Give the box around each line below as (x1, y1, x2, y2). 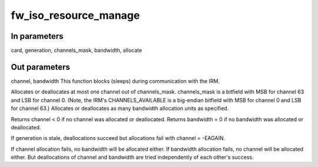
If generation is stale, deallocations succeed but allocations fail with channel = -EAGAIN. (11, 135, 226, 142)
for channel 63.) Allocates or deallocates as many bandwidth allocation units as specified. (11, 105, 229, 112)
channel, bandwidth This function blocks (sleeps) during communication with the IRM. (11, 77, 220, 85)
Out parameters (11, 62, 70, 72)
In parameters (11, 31, 64, 41)
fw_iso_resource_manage (11, 9, 140, 22)
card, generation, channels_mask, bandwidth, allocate (11, 47, 143, 54)
